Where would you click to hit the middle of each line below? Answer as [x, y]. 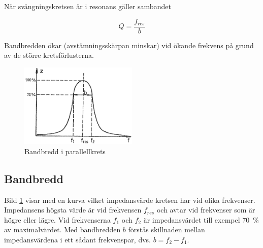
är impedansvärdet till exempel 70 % [201, 219]
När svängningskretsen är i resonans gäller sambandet [88, 6]
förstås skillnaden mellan [167, 229]
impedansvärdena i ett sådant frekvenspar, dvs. [78, 239]
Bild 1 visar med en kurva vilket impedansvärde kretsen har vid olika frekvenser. [130, 200]
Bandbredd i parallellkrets [65, 151]
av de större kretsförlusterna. [49, 55]
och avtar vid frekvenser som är [206, 210]
